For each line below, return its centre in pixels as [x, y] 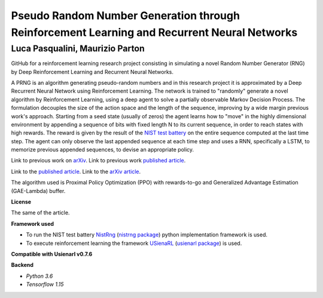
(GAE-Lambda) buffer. [38, 191]
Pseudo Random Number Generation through [126, 16]
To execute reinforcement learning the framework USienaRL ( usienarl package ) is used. [134, 243]
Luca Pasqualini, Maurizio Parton [78, 48]
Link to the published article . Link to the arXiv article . [76, 171]
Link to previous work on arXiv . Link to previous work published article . [98, 161]
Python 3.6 [39, 276]
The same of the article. [40, 213]
